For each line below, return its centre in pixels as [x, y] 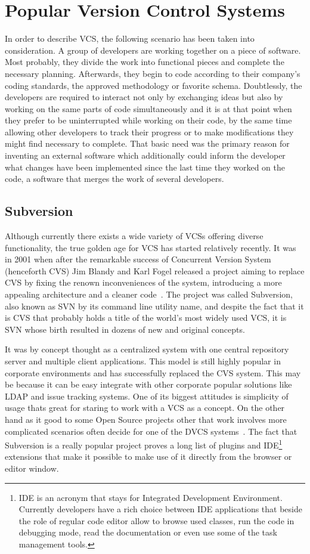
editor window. [32, 468]
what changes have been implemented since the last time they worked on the [145, 167]
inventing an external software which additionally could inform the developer [145, 155]
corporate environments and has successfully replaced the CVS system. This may [153, 372]
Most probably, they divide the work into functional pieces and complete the [145, 62]
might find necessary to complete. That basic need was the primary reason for [147, 143]
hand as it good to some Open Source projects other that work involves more [146, 419]
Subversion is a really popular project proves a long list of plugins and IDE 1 [144, 444]
